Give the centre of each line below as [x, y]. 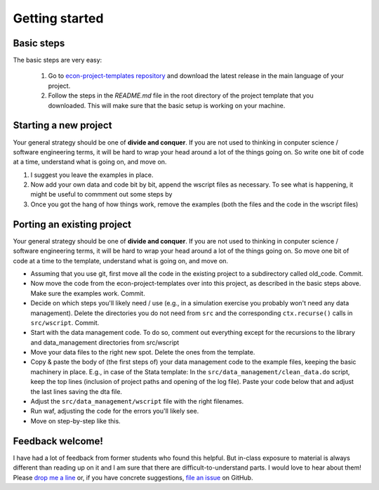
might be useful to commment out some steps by [101, 194]
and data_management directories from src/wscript [105, 342]
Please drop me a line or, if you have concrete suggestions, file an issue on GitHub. [133, 477]
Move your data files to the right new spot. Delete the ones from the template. [143, 352]
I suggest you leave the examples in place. [92, 175]
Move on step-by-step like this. [75, 421]
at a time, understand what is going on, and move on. [90, 162]
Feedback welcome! [58, 441]
